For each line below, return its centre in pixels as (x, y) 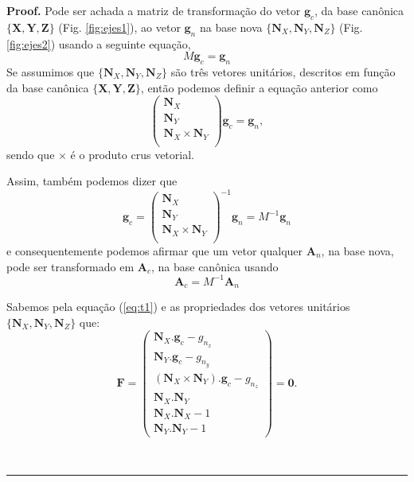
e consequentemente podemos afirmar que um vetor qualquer (155, 250)
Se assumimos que (51, 71)
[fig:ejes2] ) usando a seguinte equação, (99, 43)
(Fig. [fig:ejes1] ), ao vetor (119, 27)
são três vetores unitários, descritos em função (283, 71)
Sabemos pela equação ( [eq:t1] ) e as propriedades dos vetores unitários (178, 307)
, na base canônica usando (215, 266)
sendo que (31, 154)
